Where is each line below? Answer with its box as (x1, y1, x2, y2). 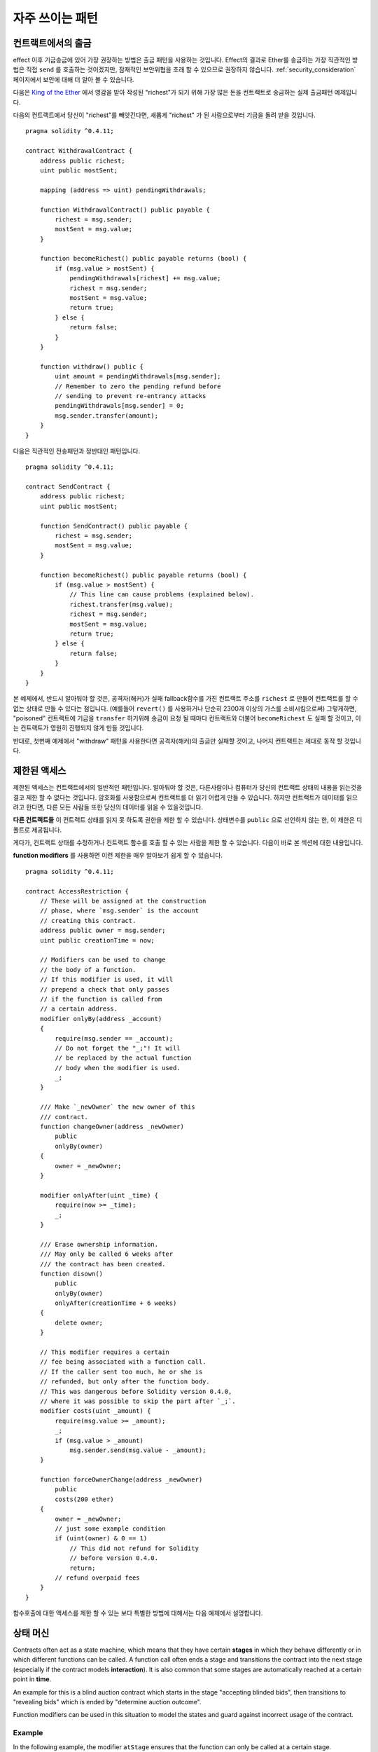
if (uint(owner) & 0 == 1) (55, 1535, 148, 1542)
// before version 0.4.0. (69, 1554, 159, 1562)
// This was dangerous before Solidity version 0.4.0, (39, 1388, 232, 1395)
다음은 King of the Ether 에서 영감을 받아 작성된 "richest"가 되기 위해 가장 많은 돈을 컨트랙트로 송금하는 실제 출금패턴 (13, 88, 333, 97)
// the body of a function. (39, 966, 136, 973)
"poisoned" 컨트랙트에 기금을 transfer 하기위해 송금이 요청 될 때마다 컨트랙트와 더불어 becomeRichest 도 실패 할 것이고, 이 (13, 714, 361, 723)
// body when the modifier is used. (55, 1064, 181, 1072)
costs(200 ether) (55, 1495, 115, 1503)
